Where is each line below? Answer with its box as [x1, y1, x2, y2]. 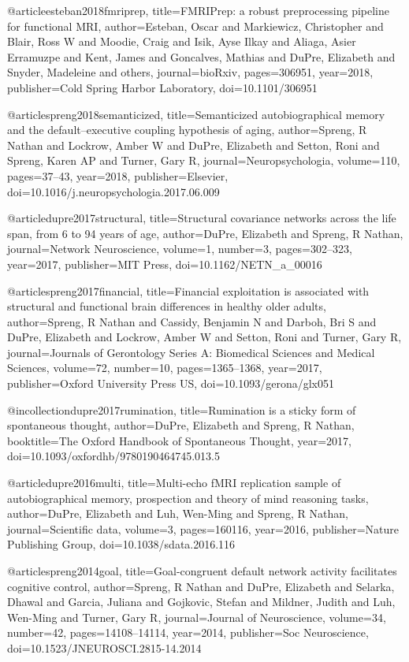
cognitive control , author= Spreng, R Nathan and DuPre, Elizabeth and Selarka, [7, 578, 395, 594]
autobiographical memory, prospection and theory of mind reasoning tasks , [7, 489, 369, 506]
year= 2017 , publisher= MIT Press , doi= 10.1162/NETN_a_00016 [7, 255, 322, 272]
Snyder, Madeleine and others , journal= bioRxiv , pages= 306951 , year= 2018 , [7, 64, 374, 80]
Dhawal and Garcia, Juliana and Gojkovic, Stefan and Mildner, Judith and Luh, [7, 593, 396, 610]
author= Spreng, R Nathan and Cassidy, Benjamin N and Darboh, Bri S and [7, 313, 377, 329]
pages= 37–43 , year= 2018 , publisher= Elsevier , [7, 167, 229, 184]
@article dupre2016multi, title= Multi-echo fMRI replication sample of [7, 474, 341, 491]
